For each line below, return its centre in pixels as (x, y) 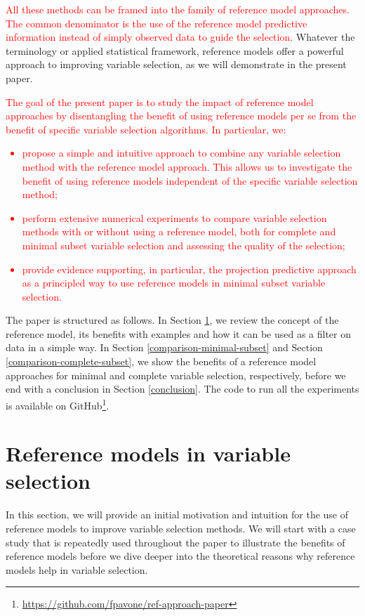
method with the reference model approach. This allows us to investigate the (187, 166)
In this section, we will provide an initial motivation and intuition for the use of (177, 515)
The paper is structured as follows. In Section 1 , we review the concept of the (172, 320)
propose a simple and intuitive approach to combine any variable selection (181, 153)
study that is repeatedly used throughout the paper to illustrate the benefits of (175, 542)
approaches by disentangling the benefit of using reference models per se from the (181, 116)
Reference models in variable (148, 453)
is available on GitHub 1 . (58, 404)
